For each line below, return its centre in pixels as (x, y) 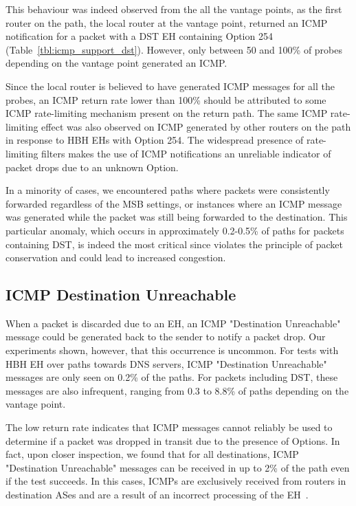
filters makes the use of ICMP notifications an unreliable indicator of (186, 153)
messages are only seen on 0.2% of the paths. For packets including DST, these (172, 377)
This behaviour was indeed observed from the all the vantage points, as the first (174, 9)
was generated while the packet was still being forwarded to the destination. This (177, 217)
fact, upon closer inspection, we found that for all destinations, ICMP (152, 454)
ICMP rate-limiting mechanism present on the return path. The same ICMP (167, 113)
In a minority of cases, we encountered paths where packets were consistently (168, 190)
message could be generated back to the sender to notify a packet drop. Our (166, 337)
